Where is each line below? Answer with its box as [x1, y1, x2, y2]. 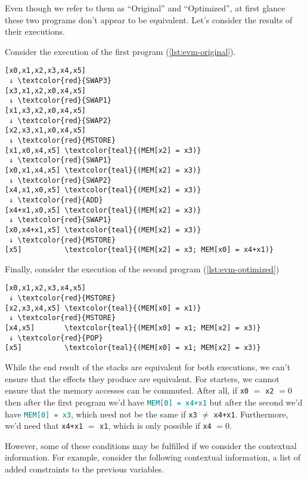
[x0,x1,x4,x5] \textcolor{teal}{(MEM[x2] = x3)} [5, 165, 201, 174]
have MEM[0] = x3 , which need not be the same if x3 [5, 407, 197, 420]
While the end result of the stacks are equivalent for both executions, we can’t [5, 361, 291, 373]
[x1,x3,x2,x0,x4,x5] [5, 106, 86, 115]
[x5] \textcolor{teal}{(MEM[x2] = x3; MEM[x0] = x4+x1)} [5, 245, 274, 254]
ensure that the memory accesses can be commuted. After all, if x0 [5, 384, 249, 397]
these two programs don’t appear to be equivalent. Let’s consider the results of [5, 13, 293, 26]
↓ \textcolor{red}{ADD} [9, 195, 103, 204]
